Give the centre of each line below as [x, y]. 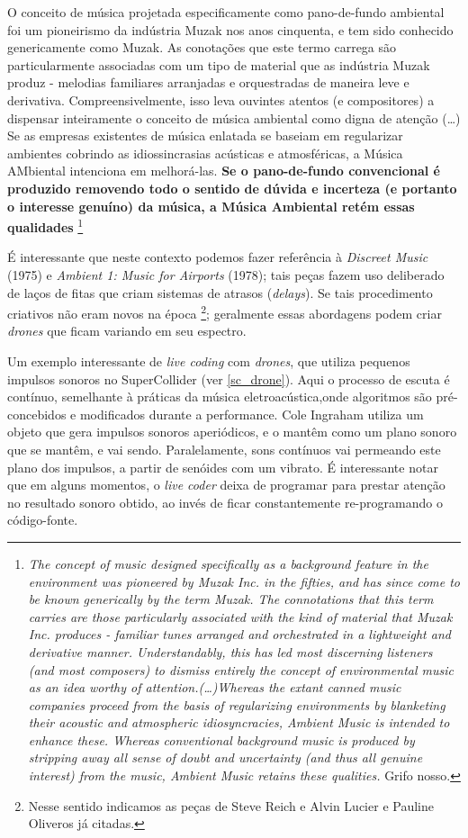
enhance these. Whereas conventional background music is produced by [221, 739]
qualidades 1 [45, 225]
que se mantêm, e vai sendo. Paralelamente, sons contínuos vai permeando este [224, 449]
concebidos [37, 414]
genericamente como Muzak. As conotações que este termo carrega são [202, 47]
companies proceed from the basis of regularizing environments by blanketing [237, 704]
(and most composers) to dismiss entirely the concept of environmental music [241, 669]
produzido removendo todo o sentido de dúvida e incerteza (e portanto [232, 188]
